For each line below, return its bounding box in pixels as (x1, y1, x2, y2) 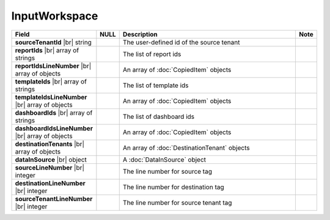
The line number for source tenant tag (122, 198, 232, 207)
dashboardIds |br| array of (15, 108, 93, 117)
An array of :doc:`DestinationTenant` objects (122, 143, 250, 152)
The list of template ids (122, 81, 189, 90)
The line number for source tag (122, 167, 212, 176)
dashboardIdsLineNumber (15, 124, 93, 132)
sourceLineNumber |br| (15, 163, 85, 172)
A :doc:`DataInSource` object (122, 155, 207, 164)
